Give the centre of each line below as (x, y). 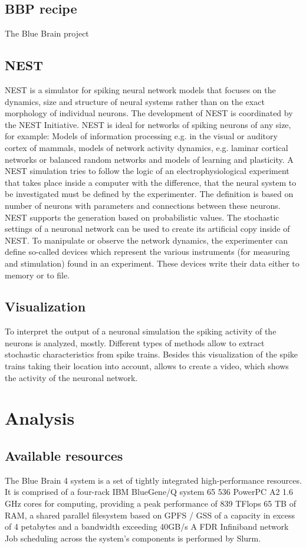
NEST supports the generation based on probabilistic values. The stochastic (142, 217)
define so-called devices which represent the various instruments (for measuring (147, 252)
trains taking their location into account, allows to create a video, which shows (147, 366)
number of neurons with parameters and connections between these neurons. (143, 205)
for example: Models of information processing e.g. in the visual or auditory (141, 136)
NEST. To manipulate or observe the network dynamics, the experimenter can (147, 240)
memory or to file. (37, 275)
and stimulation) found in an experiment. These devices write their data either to (152, 263)
